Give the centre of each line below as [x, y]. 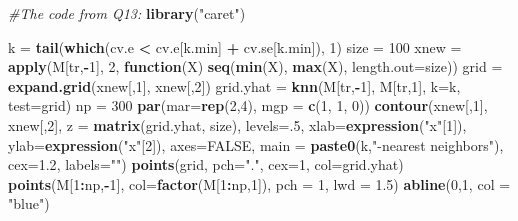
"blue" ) [29, 203]
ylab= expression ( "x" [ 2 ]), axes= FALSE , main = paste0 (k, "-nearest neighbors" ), [256, 144]
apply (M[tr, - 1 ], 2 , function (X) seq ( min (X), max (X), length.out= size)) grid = [255, 66]
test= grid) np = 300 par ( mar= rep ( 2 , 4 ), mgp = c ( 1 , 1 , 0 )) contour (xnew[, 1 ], [248, 105]
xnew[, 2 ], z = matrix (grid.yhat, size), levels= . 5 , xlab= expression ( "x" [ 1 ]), [237, 124]
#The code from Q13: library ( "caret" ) [127, 13]
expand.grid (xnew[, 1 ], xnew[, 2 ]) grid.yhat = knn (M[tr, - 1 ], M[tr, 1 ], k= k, [234, 85]
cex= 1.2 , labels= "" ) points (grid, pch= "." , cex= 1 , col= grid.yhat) [206, 164]
